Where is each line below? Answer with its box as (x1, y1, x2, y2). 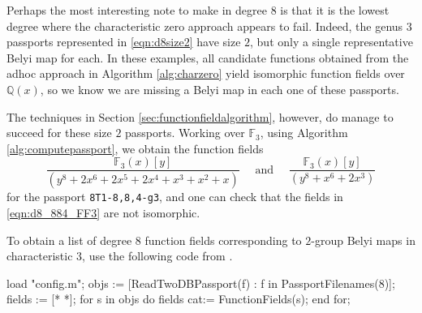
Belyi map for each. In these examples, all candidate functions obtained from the (6, 49, 409, 66)
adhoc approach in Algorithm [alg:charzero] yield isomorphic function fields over (6, 65, 405, 82)
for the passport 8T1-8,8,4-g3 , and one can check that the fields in (6, 188, 343, 205)
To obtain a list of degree (6, 231, 132, 248)
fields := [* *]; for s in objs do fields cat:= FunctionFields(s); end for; (6, 290, 351, 307)
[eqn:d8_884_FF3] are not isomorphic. (6, 204, 200, 221)
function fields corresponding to (144, 231, 302, 248)
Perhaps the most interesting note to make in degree (6, 2, 267, 18)
